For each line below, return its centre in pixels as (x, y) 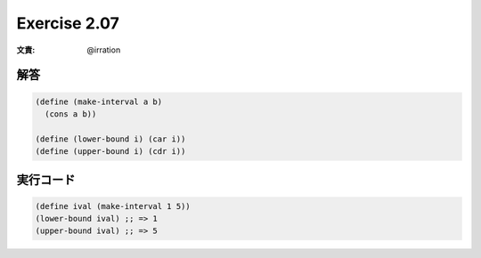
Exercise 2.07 (68, 23)
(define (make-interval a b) (99, 101)
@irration (104, 50)
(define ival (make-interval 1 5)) (113, 206)
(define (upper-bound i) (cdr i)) (110, 152)
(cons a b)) (71, 114)
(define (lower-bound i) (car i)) (110, 139)
